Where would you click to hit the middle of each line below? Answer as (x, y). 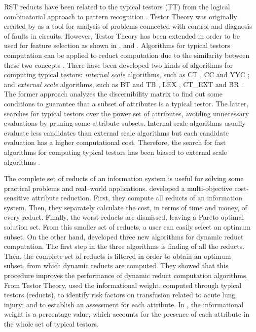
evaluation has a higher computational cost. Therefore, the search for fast (115, 142)
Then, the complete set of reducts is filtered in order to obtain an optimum (118, 256)
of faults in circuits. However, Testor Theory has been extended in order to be (122, 35)
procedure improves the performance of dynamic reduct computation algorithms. (126, 275)
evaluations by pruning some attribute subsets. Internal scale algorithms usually (125, 123)
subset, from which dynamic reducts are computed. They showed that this (116, 265)
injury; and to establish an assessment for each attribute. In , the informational (124, 304)
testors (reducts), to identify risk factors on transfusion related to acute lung (120, 295)
